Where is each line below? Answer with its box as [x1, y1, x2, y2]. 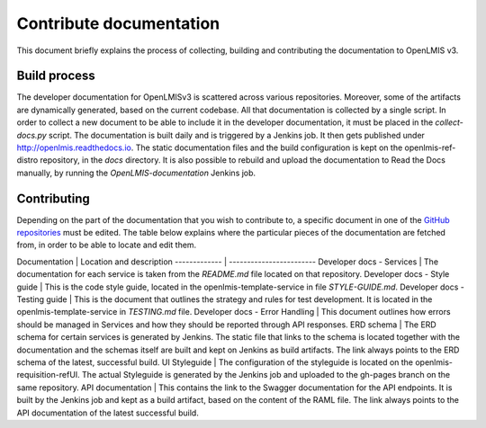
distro [16, 155, 39, 165]
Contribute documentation [16, 13, 220, 33]
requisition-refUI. [16, 370, 80, 380]
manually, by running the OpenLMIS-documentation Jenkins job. [16, 167, 256, 178]
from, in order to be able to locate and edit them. [16, 239, 197, 251]
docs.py [16, 129, 47, 140]
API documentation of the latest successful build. [16, 407, 200, 418]
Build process [16, 68, 96, 84]
